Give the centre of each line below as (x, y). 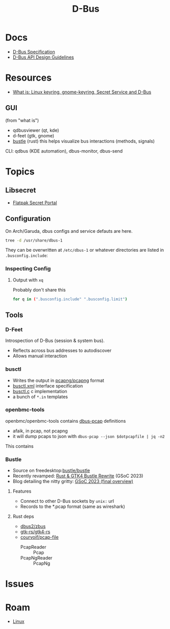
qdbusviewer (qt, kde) (36, 130)
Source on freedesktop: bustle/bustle (51, 471)
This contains (20, 446)
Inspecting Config (28, 269)
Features (22, 491)
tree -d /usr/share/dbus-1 (34, 240)
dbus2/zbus (33, 526)
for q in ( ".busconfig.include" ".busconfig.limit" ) (70, 299)
